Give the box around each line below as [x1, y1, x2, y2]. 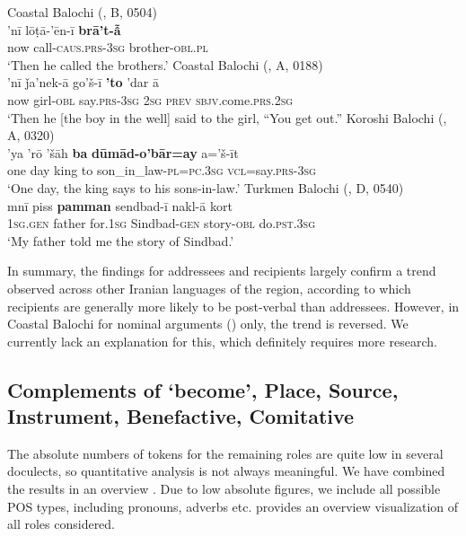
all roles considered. [7, 514, 116, 533]
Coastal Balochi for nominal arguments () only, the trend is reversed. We [7, 314, 409, 333]
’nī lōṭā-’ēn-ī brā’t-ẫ [7, 20, 121, 39]
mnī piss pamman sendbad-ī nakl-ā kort [7, 196, 233, 215]
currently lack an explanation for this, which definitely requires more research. [7, 331, 437, 350]
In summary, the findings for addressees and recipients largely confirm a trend [7, 261, 436, 280]
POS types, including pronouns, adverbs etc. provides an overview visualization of [7, 496, 459, 515]
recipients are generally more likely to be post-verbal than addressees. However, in [7, 296, 460, 315]
